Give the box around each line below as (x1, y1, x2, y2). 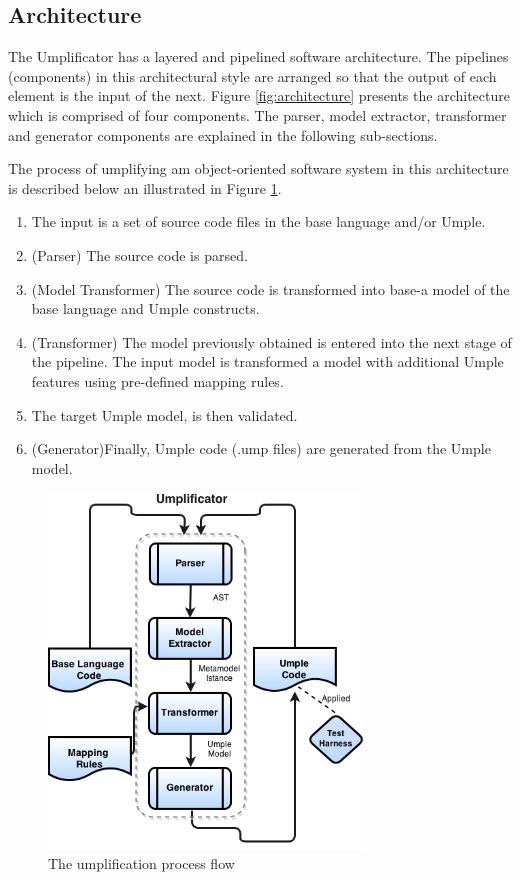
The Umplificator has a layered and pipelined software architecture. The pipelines (8, 46, 509, 67)
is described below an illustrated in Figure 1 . (8, 177, 282, 198)
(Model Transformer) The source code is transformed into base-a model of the (31, 278, 510, 299)
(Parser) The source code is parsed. (31, 244, 248, 265)
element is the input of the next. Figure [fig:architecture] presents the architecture (8, 85, 510, 106)
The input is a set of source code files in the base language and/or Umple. (31, 211, 486, 232)
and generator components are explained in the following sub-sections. (8, 124, 438, 145)
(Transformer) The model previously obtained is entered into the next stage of (31, 331, 512, 352)
